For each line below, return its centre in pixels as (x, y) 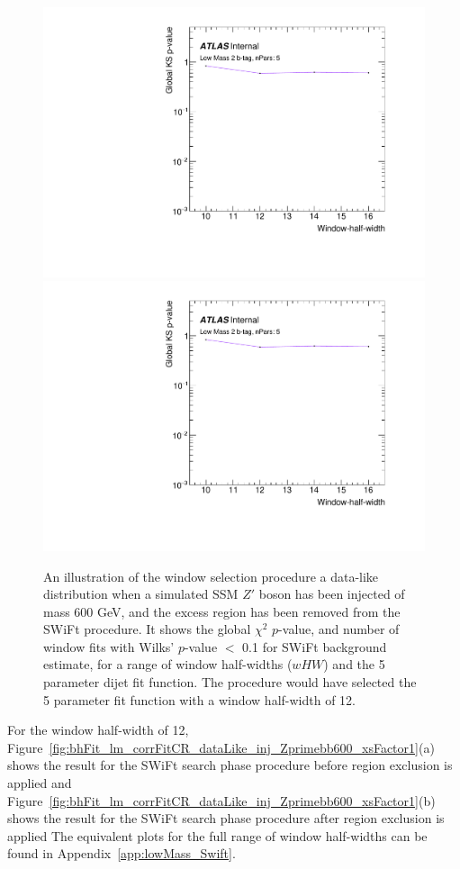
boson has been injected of (332, 594)
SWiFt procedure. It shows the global (147, 629)
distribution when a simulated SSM (141, 594)
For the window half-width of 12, (98, 730)
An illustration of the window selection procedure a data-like (211, 576)
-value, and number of (339, 629)
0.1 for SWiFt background (315, 646)
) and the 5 (354, 664)
